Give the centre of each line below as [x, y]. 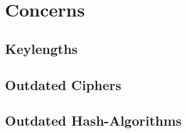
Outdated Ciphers [63, 84]
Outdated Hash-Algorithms [93, 120]
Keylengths [41, 48]
